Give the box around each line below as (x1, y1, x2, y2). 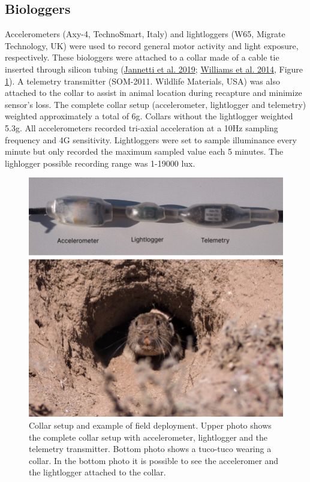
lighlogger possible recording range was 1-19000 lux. (5, 156, 195, 169)
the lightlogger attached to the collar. (29, 466, 166, 478)
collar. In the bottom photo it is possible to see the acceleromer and (29, 454, 279, 466)
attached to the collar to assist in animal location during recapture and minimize (5, 86, 302, 99)
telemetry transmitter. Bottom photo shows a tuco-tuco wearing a (29, 442, 272, 455)
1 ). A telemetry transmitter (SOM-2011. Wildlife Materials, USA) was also (5, 74, 280, 87)
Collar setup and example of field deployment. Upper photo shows (29, 418, 272, 431)
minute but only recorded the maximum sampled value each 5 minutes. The (5, 145, 284, 158)
